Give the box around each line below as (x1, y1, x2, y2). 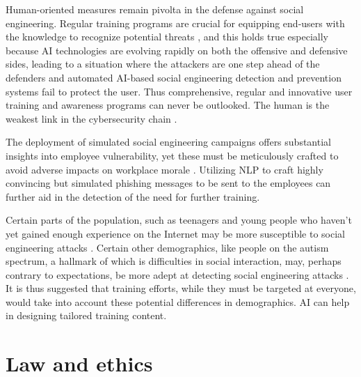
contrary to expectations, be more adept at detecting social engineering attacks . (6, 267, 349, 282)
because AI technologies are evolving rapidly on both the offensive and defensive (6, 43, 348, 57)
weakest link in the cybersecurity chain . (6, 111, 177, 125)
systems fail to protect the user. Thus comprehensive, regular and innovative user (6, 84, 353, 98)
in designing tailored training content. (6, 308, 167, 323)
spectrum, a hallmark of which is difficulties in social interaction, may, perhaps (6, 254, 342, 268)
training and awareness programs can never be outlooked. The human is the (6, 98, 330, 112)
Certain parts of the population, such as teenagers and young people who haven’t (6, 213, 352, 227)
